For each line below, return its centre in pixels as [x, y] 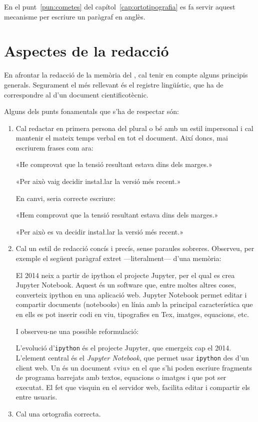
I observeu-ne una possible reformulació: [77, 331]
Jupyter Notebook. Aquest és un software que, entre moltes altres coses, [126, 285]
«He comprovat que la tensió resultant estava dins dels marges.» [114, 164]
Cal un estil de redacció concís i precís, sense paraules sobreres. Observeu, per [135, 248]
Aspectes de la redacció [86, 51]
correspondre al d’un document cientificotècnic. [76, 94]
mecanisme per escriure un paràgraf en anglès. [75, 16]
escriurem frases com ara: [54, 147]
